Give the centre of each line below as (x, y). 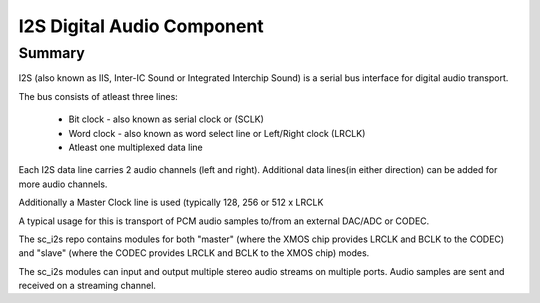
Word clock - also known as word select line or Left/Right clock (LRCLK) (217, 133)
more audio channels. (63, 184)
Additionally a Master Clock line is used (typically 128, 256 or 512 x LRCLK (171, 202)
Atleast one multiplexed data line (136, 147)
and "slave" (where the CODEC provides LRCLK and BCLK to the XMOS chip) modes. (194, 253)
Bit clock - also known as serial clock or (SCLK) (166, 119)
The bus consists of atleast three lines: (98, 96)
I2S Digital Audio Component (141, 26)
